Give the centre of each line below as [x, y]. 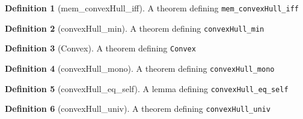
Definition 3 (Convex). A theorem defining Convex [100, 48]
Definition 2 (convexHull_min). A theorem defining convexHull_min [135, 28]
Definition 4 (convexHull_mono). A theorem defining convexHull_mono [140, 68]
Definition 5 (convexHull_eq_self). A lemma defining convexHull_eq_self [147, 88]
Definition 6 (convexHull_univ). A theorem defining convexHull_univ [138, 109]
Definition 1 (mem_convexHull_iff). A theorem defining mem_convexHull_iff [152, 8]
